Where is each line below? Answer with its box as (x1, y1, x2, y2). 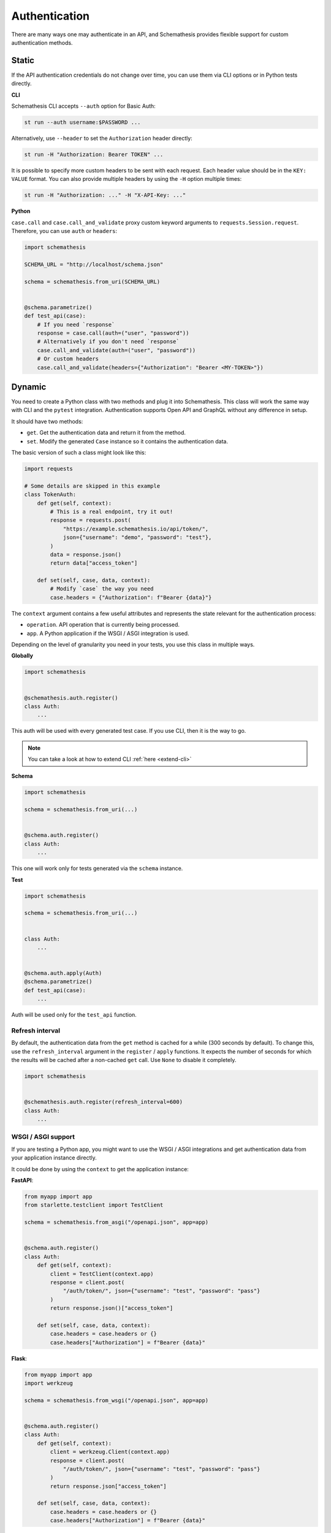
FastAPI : (11, 1177, 34, 1183)
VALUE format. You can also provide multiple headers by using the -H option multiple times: (11, 175, 242, 183)
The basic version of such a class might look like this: (11, 449, 146, 456)
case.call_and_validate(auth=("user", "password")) (37, 346, 196, 354)
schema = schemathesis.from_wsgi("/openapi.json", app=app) (24, 1397, 209, 1404)
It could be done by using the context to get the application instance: (11, 1165, 189, 1172)
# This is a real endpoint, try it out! (50, 508, 173, 515)
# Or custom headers (37, 356, 99, 362)
